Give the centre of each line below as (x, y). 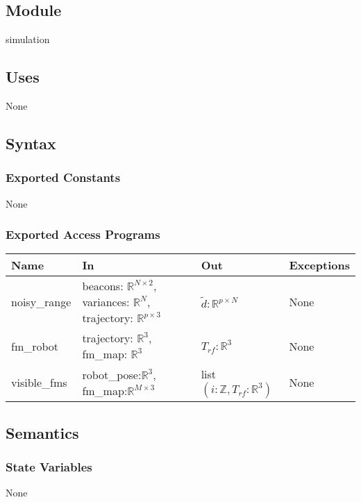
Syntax (31, 143)
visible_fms (39, 383)
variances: (106, 302)
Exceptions (319, 265)
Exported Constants (63, 177)
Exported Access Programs (83, 234)
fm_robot (35, 346)
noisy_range (41, 302)
